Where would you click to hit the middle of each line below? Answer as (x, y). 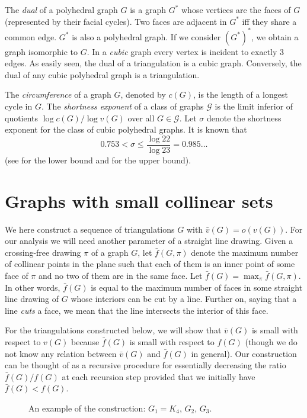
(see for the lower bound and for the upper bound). (98, 160)
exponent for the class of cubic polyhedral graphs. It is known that (126, 129)
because (85, 341)
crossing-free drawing (43, 252)
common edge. (31, 36)
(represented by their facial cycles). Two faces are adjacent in (116, 21)
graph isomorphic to (41, 51)
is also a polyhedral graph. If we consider (146, 36)
